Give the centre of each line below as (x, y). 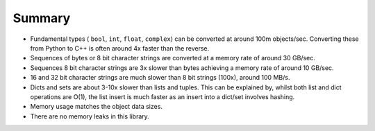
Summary (42, 18)
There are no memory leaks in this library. (90, 116)
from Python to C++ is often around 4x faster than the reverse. (120, 48)
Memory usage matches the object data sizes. (97, 107)
